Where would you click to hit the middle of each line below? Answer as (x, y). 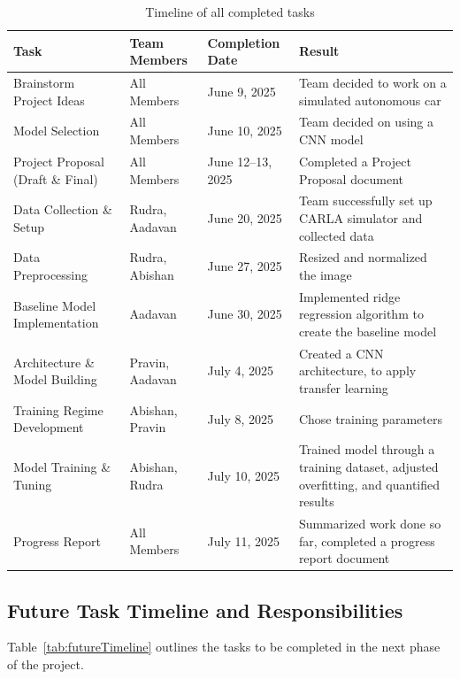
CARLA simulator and (360, 217)
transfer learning (343, 388)
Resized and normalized (363, 257)
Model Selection (57, 131)
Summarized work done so (370, 523)
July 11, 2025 (244, 540)
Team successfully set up (365, 201)
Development (49, 427)
